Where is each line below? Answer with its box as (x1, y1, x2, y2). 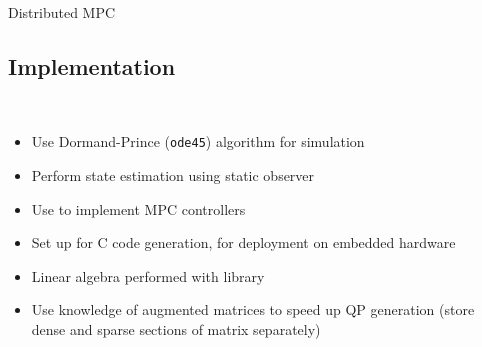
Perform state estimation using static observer (31, 165, 315, 186)
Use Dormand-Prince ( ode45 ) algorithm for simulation (31, 131, 365, 152)
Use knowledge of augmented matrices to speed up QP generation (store (31, 299, 475, 320)
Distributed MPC (8, 2, 116, 22)
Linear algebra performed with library (31, 265, 265, 286)
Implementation (8, 50, 176, 81)
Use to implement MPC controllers (31, 198, 246, 219)
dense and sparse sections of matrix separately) (31, 319, 321, 340)
